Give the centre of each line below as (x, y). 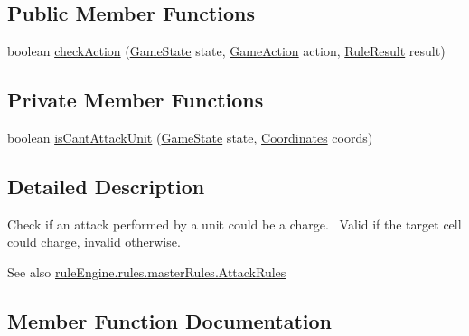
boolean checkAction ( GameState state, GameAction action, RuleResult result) (226, 51)
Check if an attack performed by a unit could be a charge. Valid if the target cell (234, 224)
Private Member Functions (136, 100)
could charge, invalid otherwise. (94, 242)
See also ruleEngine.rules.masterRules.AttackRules (147, 271)
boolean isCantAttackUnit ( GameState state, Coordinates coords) (190, 137)
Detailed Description (106, 186)
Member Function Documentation (170, 320)
